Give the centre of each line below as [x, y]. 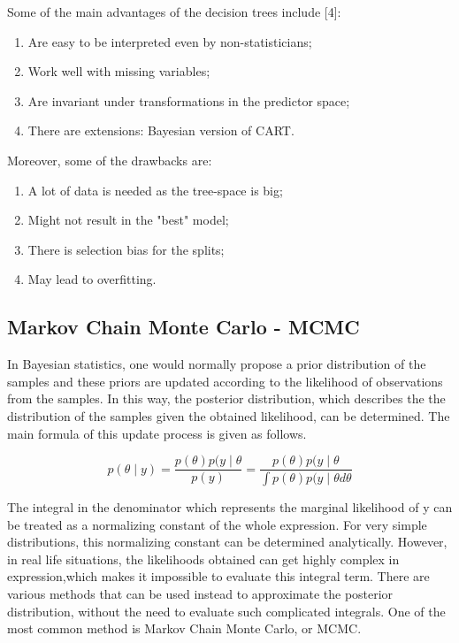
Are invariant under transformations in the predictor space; [189, 100]
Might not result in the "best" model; [128, 220]
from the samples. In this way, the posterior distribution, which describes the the [226, 398]
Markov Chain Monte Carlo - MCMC [184, 327]
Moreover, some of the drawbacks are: [110, 160]
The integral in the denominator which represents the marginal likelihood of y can [230, 507]
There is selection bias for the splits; [126, 249]
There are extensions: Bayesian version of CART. [161, 130]
